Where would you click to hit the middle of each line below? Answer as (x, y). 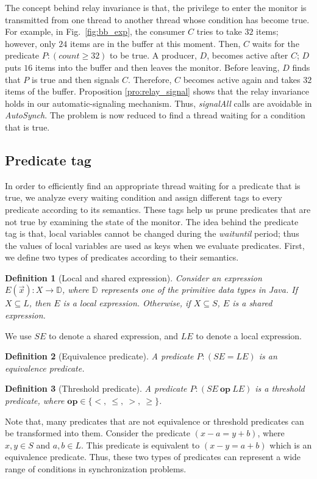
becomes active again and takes (242, 79)
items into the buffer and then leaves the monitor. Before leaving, (157, 67)
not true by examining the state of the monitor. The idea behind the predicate (152, 221)
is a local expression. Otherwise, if (127, 303)
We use (18, 335)
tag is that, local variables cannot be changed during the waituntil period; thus (152, 233)
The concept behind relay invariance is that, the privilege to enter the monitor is (156, 7)
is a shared (252, 303)
